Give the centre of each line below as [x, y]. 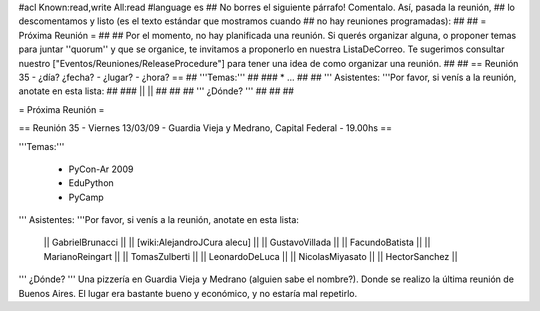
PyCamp [86, 197]
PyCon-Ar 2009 [101, 169]
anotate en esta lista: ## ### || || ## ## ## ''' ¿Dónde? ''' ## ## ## [156, 91]
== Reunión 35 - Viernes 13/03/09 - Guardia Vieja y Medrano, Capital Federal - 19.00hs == [205, 128]
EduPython [91, 183]
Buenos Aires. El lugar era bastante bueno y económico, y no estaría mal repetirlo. [188, 293]
